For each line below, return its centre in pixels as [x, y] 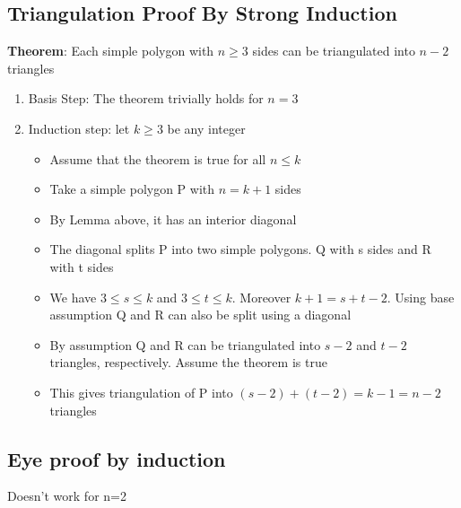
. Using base [421, 297]
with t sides [82, 266]
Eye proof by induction [117, 458]
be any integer [206, 128]
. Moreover [261, 297]
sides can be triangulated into [334, 51]
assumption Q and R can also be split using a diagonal [200, 315]
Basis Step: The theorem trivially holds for [146, 98]
